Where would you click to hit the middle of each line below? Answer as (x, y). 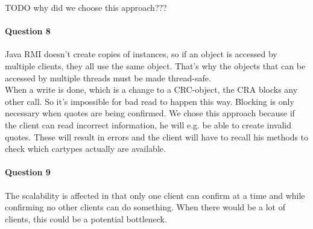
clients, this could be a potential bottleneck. (86, 218)
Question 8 (28, 31)
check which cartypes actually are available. (85, 149)
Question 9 (28, 172)
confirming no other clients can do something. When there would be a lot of (145, 207)
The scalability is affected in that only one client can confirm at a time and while (155, 195)
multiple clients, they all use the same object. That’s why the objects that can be (155, 65)
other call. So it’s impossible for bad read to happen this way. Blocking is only (150, 101)
